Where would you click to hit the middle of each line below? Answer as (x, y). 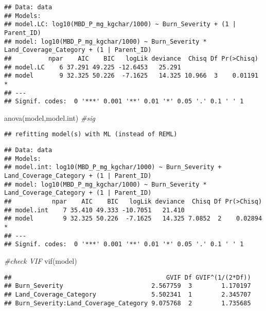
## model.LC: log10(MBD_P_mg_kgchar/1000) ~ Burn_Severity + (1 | (120, 24)
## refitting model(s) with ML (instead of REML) (91, 134)
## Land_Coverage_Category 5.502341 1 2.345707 (128, 294)
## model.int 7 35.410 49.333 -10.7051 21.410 (94, 210)
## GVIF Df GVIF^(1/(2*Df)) (128, 277)
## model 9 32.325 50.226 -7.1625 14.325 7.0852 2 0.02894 (133, 219)
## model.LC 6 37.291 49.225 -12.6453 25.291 (93, 67)
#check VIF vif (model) (41, 261)
